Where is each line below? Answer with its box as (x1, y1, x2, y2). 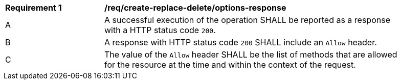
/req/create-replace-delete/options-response (104, 3, 286, 13)
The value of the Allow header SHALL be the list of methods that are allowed (104, 49, 397, 60)
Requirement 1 (5, 3, 62, 13)
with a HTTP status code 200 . (104, 25, 216, 35)
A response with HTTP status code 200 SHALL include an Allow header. (104, 37, 377, 47)
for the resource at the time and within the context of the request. (104, 60, 356, 70)
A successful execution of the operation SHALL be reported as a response (104, 15, 390, 25)
